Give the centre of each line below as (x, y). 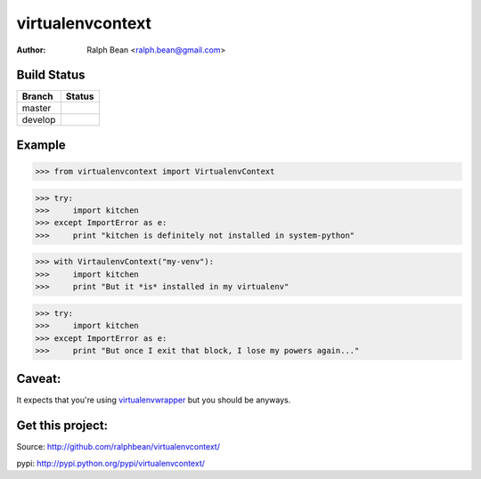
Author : (31, 50)
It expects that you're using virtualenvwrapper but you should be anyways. (154, 400)
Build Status (51, 75)
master (37, 109)
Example (41, 145)
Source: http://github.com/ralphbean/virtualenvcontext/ (118, 447)
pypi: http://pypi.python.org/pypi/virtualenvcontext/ (110, 463)
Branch (37, 96)
